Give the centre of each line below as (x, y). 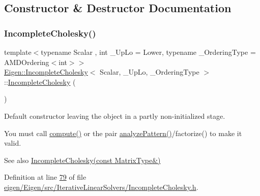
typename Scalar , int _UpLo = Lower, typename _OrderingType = (148, 52)
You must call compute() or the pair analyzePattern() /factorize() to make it (123, 133)
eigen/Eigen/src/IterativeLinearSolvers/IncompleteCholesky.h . (101, 187)
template (18, 52)
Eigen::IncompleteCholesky (46, 72)
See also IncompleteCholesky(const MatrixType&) (82, 160)
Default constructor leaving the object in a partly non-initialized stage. (115, 116)
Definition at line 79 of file (45, 177)
